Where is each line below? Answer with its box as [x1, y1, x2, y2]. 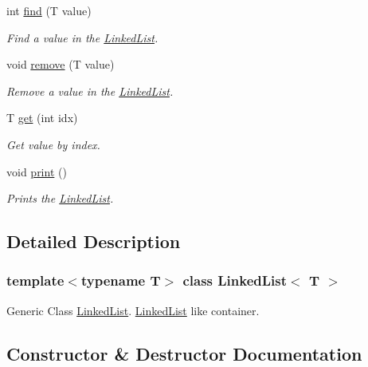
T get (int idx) [6, 109, 78, 126]
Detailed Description [6, 229, 181, 254]
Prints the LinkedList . [6, 190, 114, 207]
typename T [80, 270, 161, 290]
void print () [6, 163, 67, 180]
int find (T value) [6, 2, 92, 18]
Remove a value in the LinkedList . [6, 82, 174, 99]
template [6, 270, 65, 290]
